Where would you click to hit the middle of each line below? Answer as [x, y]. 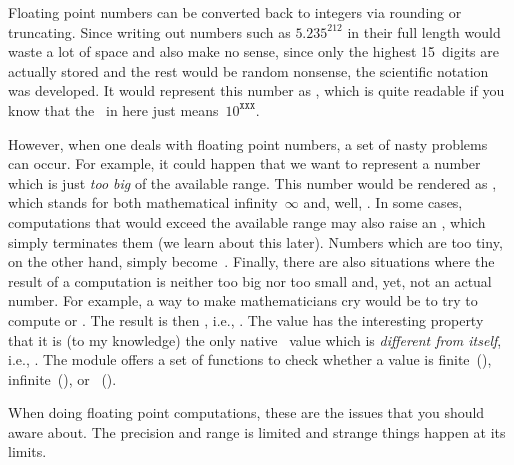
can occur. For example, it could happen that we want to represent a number [244, 163]
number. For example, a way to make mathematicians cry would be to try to [243, 300]
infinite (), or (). [62, 378]
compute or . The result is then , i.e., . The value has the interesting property [246, 319]
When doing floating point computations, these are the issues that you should [246, 412]
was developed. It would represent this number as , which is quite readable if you [256, 90]
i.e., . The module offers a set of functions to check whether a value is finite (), [250, 359]
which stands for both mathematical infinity [143, 202]
